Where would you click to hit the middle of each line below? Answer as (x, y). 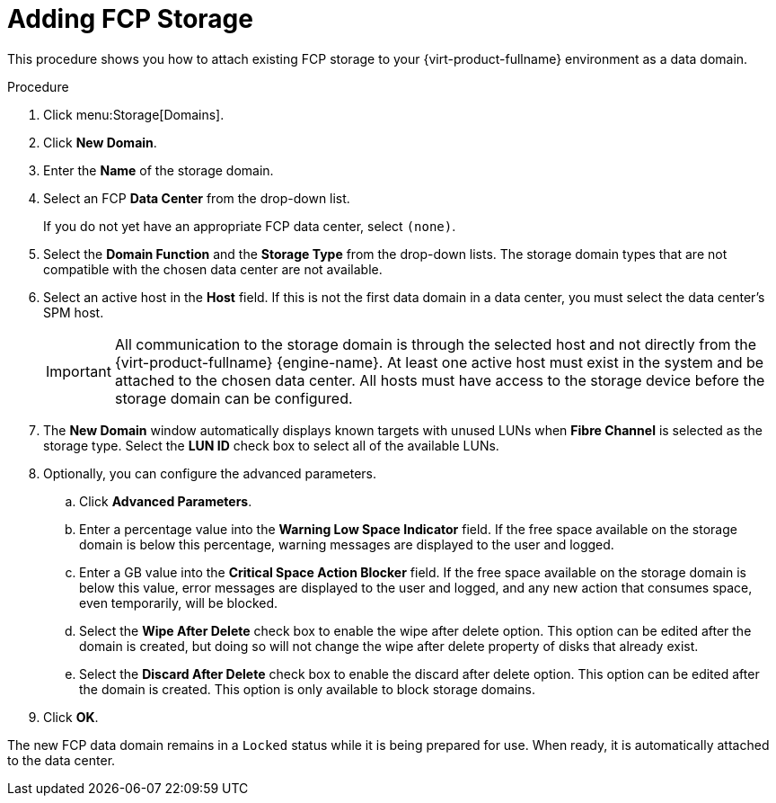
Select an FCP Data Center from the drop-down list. (197, 198)
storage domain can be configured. (234, 398)
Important (79, 371)
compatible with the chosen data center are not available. (213, 269)
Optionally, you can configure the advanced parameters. (210, 473)
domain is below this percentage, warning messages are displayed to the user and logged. (347, 544)
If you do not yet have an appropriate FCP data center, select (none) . (250, 226)
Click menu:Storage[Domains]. (134, 114)
